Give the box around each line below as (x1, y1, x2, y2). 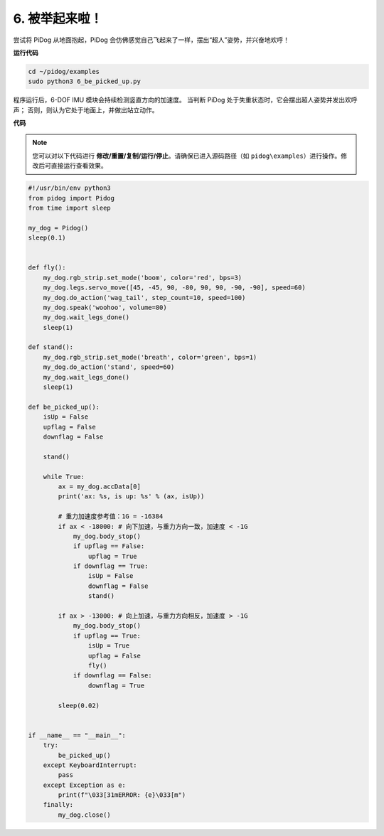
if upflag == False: (73, 542, 145, 550)
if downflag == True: (73, 562, 149, 570)
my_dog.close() (58, 810, 112, 819)
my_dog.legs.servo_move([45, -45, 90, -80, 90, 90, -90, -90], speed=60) (43, 284, 306, 291)
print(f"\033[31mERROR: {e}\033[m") (58, 791, 186, 799)
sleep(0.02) (58, 701, 100, 709)
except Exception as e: (43, 781, 126, 789)
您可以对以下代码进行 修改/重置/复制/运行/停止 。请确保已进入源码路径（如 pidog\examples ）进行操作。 (32, 151, 341, 160)
